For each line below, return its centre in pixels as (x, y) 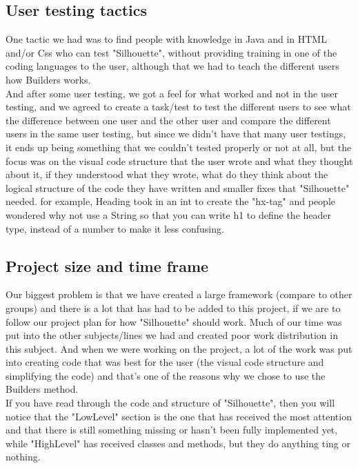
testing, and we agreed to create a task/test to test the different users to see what (178, 107)
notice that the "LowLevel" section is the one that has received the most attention (179, 416)
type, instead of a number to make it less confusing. (115, 228)
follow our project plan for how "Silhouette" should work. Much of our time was (174, 321)
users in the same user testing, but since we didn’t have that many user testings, (176, 134)
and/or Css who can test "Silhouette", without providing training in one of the (171, 52)
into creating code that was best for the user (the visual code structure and (165, 362)
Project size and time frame (107, 265)
